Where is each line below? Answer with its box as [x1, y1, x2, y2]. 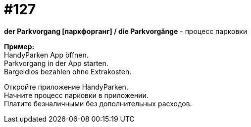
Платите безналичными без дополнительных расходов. [4, 99, 192, 108]
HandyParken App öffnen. [4, 50, 89, 59]
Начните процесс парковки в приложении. [4, 91, 149, 99]
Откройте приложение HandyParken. [4, 82, 128, 91]
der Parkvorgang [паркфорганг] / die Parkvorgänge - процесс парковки [4, 27, 248, 35]
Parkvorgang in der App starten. [4, 59, 108, 67]
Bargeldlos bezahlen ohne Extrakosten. [4, 67, 132, 76]
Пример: [4, 42, 35, 51]
